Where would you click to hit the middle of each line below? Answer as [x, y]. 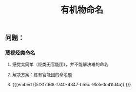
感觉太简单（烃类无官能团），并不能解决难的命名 [60, 65]
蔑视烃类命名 [20, 53]
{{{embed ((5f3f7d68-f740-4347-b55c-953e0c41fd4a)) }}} [72, 85]
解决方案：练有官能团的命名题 [42, 75]
